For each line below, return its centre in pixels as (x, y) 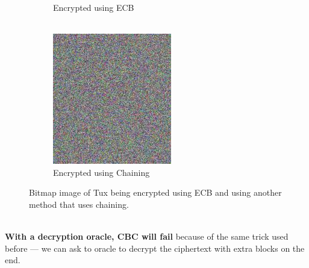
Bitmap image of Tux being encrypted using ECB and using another (155, 192)
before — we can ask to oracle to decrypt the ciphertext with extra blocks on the (155, 248)
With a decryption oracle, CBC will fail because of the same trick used (147, 236)
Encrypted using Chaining (101, 172)
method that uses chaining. (79, 204)
